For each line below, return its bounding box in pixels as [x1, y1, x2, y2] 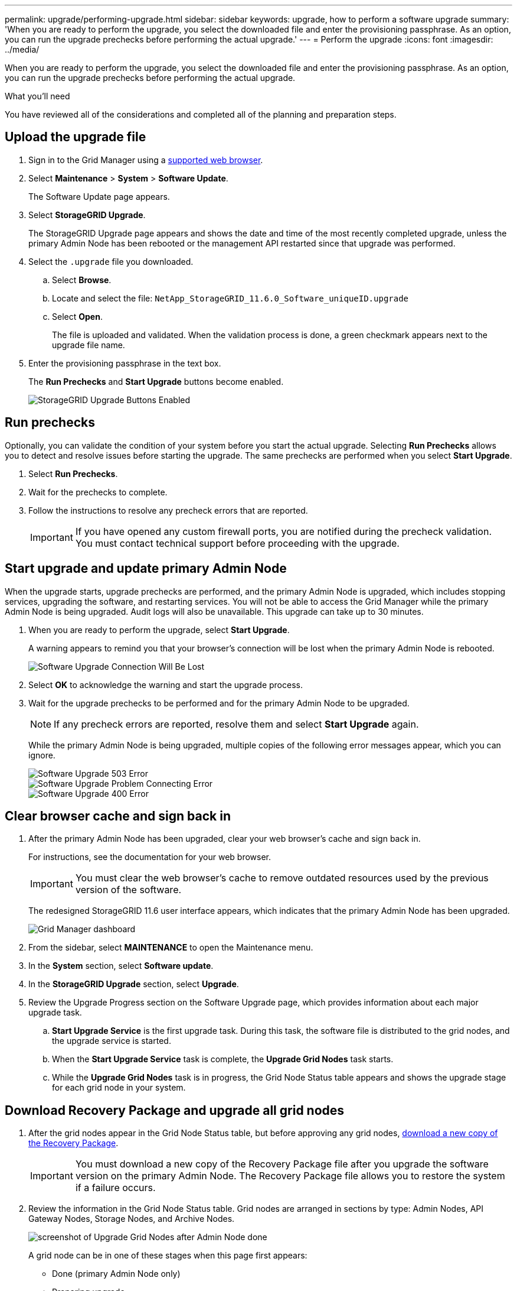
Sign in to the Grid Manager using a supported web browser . [28, 154, 263, 165]
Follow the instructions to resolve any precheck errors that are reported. [28, 505, 308, 515]
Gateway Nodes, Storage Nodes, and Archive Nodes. [28, 1214, 235, 1224]
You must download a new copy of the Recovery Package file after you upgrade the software [75, 1158, 489, 1170]
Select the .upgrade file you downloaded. [28, 256, 194, 267]
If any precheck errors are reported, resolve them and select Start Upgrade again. [54, 718, 419, 730]
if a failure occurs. [75, 1182, 156, 1194]
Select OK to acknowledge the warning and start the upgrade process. [28, 679, 303, 690]
